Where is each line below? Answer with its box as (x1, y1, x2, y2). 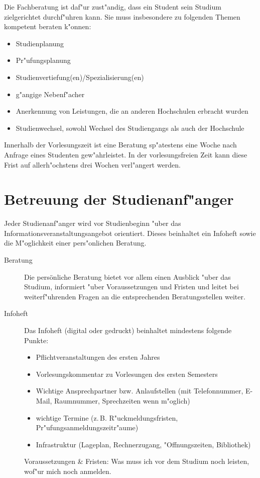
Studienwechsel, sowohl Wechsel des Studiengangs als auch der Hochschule (16, 122, 244, 133)
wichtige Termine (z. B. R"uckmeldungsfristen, (36, 412, 178, 423)
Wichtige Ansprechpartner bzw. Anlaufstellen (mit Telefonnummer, (36, 385, 243, 396)
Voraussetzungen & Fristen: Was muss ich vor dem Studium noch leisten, (24, 456, 249, 466)
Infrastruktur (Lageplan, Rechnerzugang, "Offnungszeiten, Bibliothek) (36, 439, 251, 449)
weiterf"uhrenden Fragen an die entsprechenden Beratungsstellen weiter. (24, 291, 245, 301)
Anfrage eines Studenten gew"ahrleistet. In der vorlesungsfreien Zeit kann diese (4, 149, 247, 160)
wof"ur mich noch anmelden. (24, 465, 111, 476)
